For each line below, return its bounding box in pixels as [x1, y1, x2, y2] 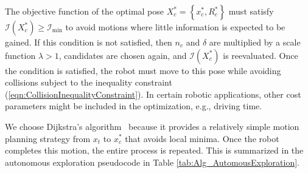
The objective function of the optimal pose [5, 5, 164, 17]
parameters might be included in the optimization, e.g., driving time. [5, 100, 262, 112]
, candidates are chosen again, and [58, 49, 187, 61]
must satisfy [228, 5, 274, 17]
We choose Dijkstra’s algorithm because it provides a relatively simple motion [5, 120, 299, 132]
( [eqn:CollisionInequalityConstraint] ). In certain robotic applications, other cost [5, 87, 301, 100]
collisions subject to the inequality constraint [5, 76, 172, 89]
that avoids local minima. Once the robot [125, 132, 279, 144]
